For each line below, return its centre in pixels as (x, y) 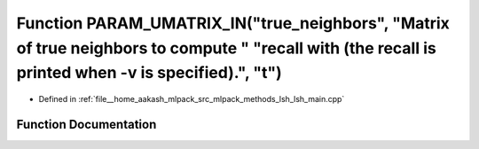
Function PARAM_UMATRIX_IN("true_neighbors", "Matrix (233, 23)
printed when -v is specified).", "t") (149, 73)
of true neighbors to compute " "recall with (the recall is (226, 48)
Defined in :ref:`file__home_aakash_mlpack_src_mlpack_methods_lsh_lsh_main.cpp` (192, 99)
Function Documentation (86, 124)
